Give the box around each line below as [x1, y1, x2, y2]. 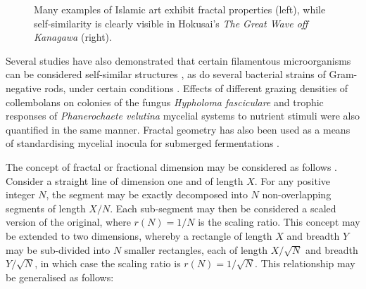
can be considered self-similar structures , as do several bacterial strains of [6, 67, 326, 82]
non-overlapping [262, 187, 332, 202]
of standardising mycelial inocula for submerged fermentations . [6, 136, 280, 150]
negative [6, 80, 42, 95]
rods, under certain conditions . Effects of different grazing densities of [44, 80, 348, 95]
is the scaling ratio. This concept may [198, 214, 360, 229]
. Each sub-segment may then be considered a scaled [110, 200, 336, 215]
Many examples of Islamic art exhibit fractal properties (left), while [34, 2, 326, 16]
